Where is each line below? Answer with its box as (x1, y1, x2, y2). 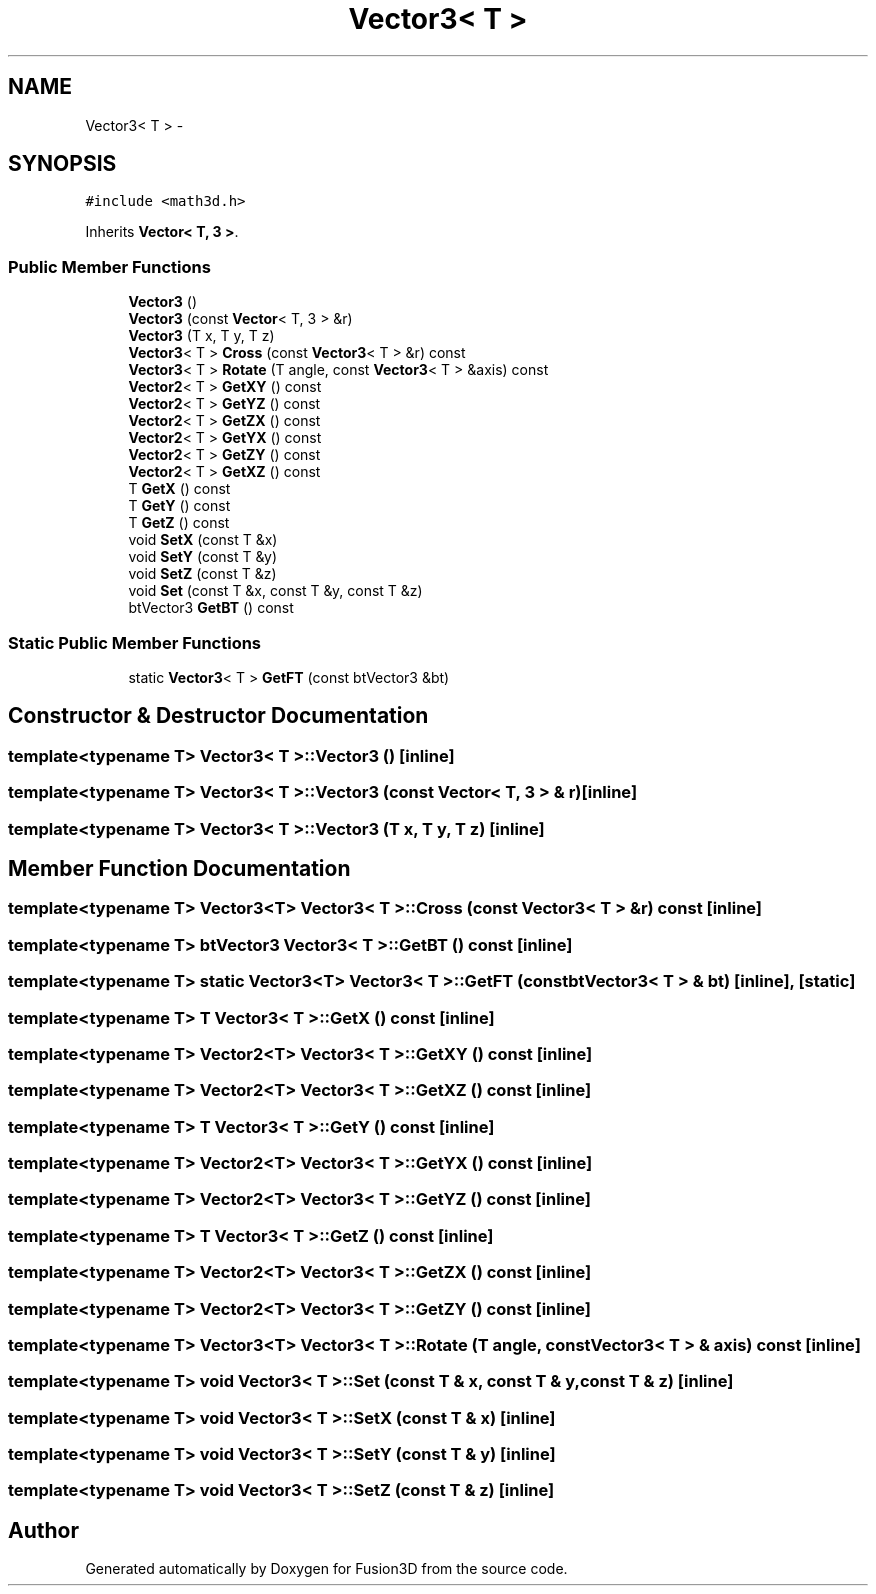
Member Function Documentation (8, 855, 351, 881)
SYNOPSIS (8, 151, 117, 177)
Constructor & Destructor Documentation (8, 703, 429, 729)
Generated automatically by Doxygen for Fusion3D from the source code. (85, 1560, 568, 1578)
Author (8, 1517, 79, 1543)
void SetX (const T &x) (128, 531, 278, 549)
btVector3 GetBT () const (128, 599, 294, 617)
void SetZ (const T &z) (128, 565, 277, 583)
